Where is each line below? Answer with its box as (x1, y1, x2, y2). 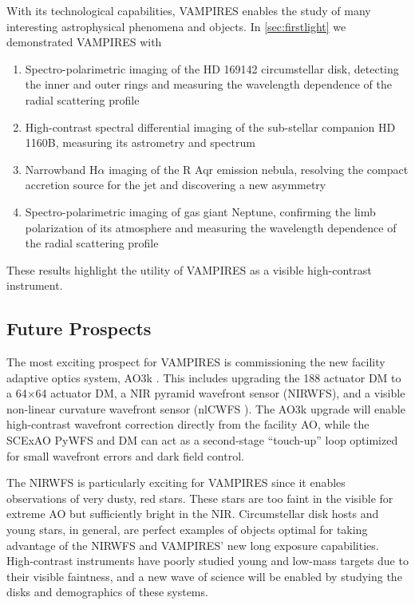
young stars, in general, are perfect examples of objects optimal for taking (6, 521, 368, 538)
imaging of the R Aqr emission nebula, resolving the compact (109, 160, 409, 177)
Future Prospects (6, 316, 152, 341)
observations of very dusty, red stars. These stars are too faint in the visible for (6, 489, 393, 506)
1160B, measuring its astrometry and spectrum (25, 134, 255, 151)
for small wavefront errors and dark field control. (6, 447, 244, 464)
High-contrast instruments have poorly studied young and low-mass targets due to (6, 552, 409, 569)
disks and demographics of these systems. (6, 583, 208, 600)
